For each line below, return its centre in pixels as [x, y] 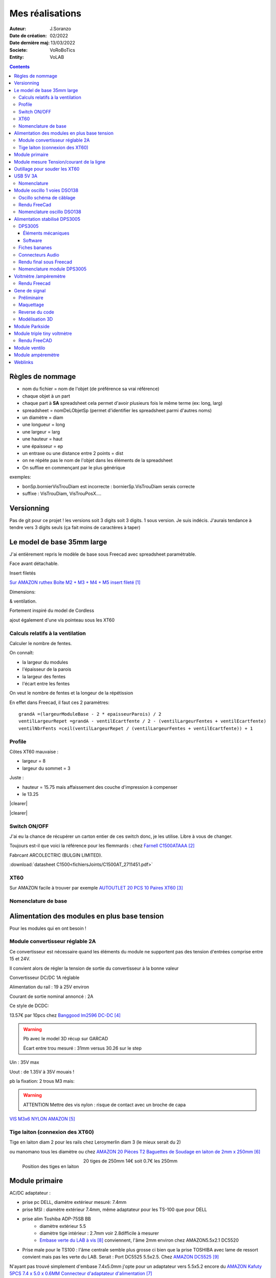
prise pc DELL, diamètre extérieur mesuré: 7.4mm [74, 1202]
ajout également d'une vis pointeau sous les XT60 [62, 620]
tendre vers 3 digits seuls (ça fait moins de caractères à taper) [75, 528]
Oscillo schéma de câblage [47, 197]
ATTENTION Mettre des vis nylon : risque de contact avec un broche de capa [105, 1105]
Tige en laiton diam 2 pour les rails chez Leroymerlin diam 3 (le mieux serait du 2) [95, 1142]
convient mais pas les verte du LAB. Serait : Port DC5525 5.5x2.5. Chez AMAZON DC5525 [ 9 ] [121, 1257]
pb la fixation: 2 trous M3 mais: [42, 1081]
